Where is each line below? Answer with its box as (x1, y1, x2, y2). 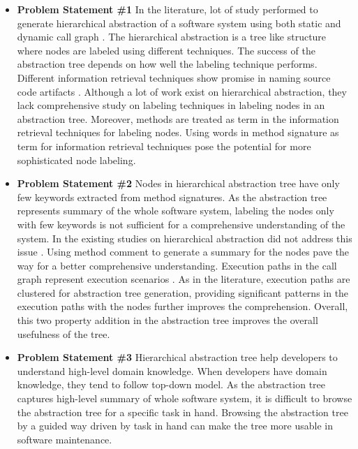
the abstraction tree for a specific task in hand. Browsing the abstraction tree (17, 404, 348, 419)
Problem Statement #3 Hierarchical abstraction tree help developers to (17, 350, 338, 365)
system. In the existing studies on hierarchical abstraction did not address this (17, 230, 352, 245)
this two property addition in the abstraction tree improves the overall (17, 313, 318, 327)
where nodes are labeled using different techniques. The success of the (17, 43, 315, 57)
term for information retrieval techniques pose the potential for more (17, 138, 311, 153)
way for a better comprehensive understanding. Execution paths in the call (17, 258, 337, 272)
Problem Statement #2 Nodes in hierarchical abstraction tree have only (17, 176, 340, 191)
